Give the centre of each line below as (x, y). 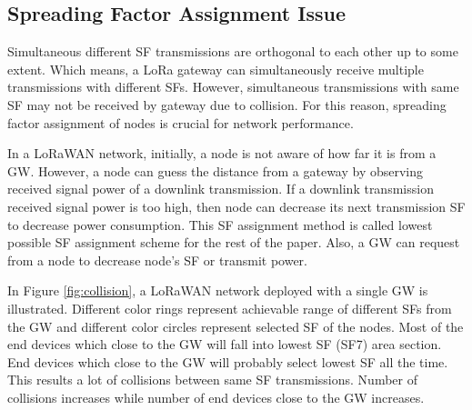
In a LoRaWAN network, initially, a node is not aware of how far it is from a (222, 153)
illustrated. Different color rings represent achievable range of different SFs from (230, 308)
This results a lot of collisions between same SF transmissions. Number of (212, 380)
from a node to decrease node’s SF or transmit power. (157, 260)
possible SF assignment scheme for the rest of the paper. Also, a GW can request (234, 242)
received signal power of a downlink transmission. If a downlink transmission (221, 189)
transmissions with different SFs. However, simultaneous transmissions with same (233, 87)
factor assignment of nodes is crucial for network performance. (181, 122)
